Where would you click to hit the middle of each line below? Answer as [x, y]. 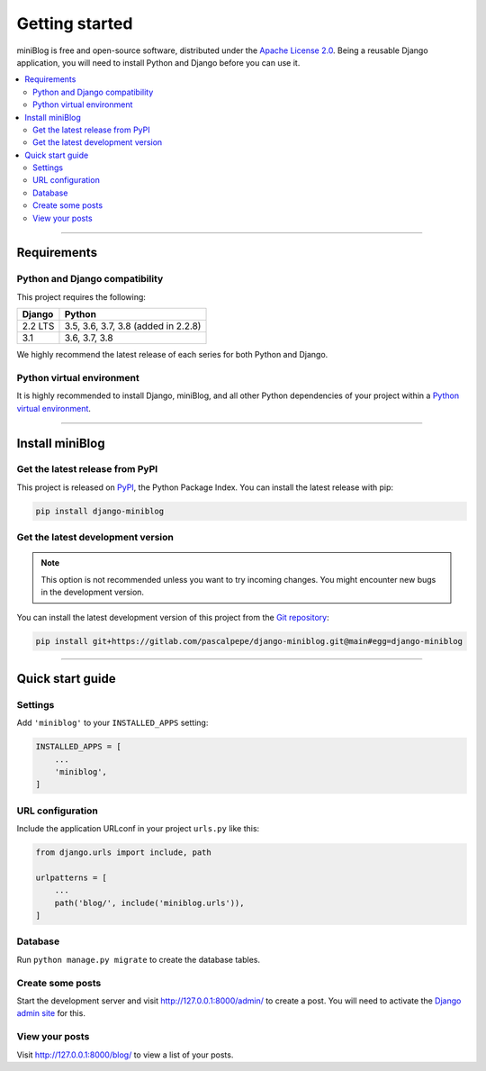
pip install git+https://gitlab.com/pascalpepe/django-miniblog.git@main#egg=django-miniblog [249, 641]
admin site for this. [51, 1013]
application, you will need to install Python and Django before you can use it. [158, 62]
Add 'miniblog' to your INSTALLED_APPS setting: [112, 723]
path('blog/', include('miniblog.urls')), [149, 903]
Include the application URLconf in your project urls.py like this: [138, 829]
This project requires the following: [81, 296]
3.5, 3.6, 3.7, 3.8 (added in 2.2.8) [133, 326]
